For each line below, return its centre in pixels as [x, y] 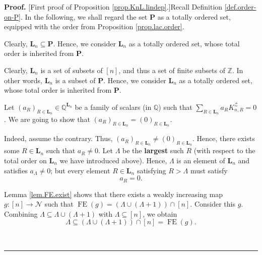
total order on [25, 160]
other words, [23, 80]
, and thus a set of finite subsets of [172, 70]
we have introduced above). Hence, [113, 160]
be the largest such [153, 150]
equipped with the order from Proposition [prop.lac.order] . [94, 26]
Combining [21, 213]
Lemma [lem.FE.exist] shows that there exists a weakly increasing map [113, 194]
